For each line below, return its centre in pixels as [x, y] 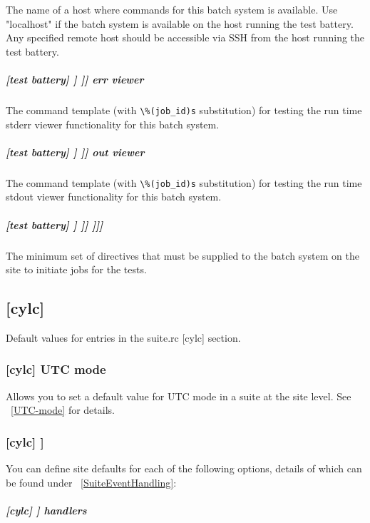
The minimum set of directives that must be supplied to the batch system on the [183, 255]
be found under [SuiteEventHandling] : [91, 482]
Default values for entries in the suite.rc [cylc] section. [123, 337]
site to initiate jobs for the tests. [76, 269]
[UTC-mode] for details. [63, 410]
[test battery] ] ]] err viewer [75, 79]
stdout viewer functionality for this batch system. [114, 197]
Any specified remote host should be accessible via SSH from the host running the [185, 37]
